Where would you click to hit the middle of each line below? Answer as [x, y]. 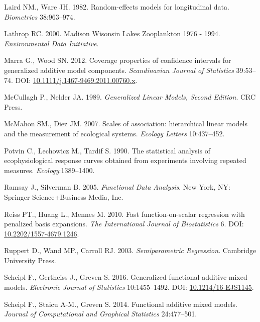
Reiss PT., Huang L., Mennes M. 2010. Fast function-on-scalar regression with [124, 214]
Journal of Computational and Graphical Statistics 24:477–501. [101, 314]
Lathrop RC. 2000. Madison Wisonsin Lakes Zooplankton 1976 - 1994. [112, 33]
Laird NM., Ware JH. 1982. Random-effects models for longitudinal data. [117, 7]
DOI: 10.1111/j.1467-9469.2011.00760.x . [76, 80]
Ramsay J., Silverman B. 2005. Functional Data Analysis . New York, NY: [117, 187]
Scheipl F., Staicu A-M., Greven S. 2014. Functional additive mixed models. [121, 304]
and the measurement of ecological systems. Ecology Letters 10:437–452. [114, 133]
